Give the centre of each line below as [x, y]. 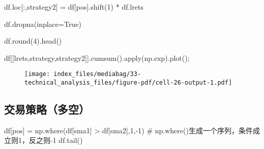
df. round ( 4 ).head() [33, 41]
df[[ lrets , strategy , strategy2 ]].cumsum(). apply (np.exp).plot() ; [97, 58]
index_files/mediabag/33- [97, 74]
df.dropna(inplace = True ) [43, 24]
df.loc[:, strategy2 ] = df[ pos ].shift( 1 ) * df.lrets [74, 7]
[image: [37, 74]
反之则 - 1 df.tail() [56, 140]
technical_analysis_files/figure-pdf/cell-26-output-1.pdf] [128, 83]
